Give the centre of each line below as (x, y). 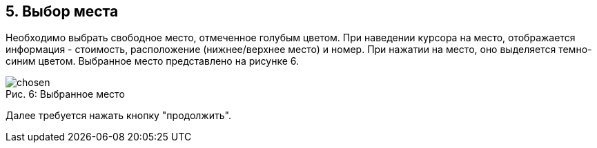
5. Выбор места (62, 11)
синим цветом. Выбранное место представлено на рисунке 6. (153, 61)
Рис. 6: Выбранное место (65, 94)
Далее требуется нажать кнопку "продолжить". (118, 116)
